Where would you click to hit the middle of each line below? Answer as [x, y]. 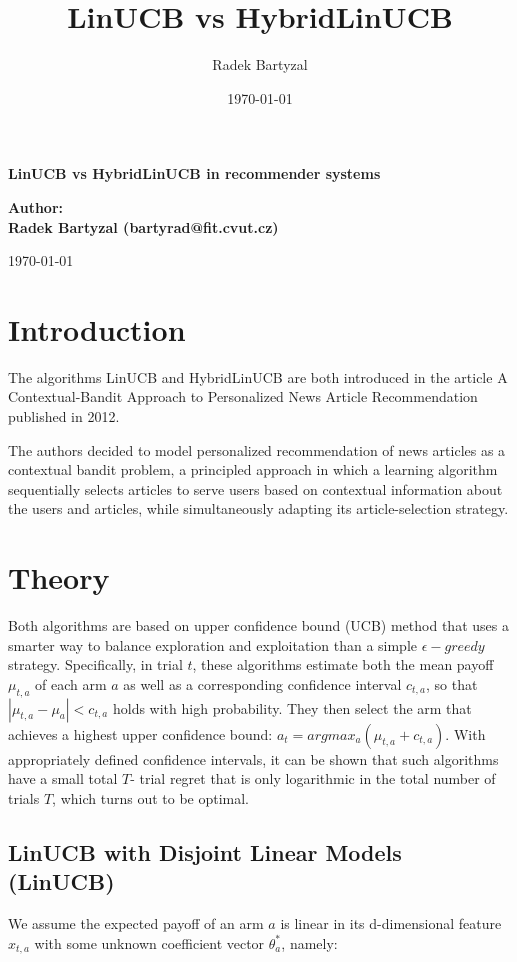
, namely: [309, 942]
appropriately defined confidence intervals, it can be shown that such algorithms [253, 758]
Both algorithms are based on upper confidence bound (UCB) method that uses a [258, 625]
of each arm [71, 683]
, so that [451, 683]
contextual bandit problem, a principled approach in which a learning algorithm [253, 469]
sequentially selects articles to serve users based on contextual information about [255, 488]
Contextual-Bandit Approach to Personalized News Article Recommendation [243, 396]
